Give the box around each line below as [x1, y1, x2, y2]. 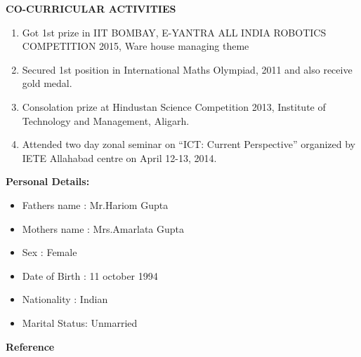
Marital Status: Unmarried [22, 315, 138, 330]
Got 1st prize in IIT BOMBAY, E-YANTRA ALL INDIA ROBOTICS [22, 25, 327, 39]
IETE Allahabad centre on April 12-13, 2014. [22, 150, 217, 165]
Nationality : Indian [22, 292, 108, 307]
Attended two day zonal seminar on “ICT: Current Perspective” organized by [22, 137, 355, 151]
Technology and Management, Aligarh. [22, 113, 190, 128]
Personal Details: [6, 174, 90, 189]
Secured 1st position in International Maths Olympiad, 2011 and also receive [22, 62, 353, 76]
